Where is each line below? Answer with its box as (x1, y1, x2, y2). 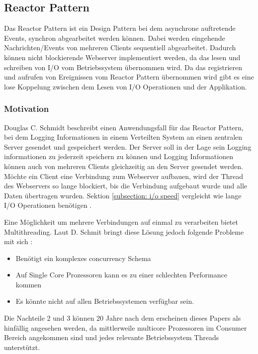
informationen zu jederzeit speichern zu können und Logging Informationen (4, 151, 233, 162)
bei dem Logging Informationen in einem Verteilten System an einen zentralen (4, 132, 243, 142)
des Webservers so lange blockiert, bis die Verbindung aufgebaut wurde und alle (4, 180, 248, 191)
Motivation (4, 102, 49, 115)
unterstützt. (4, 342, 40, 352)
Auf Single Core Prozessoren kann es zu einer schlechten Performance (15, 269, 227, 280)
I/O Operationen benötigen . (4, 200, 92, 210)
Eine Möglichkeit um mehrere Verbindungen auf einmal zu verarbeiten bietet (4, 216, 238, 227)
